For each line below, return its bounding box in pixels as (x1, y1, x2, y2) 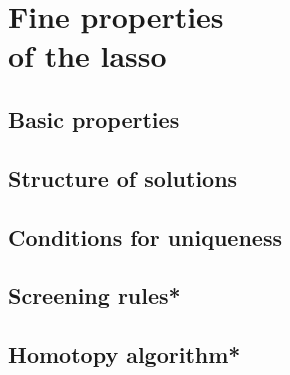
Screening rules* (8, 280, 181, 311)
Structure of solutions (8, 162, 238, 193)
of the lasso (8, 35, 167, 76)
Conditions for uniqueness (8, 221, 282, 252)
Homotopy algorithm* (8, 339, 241, 370)
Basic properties (8, 103, 180, 134)
